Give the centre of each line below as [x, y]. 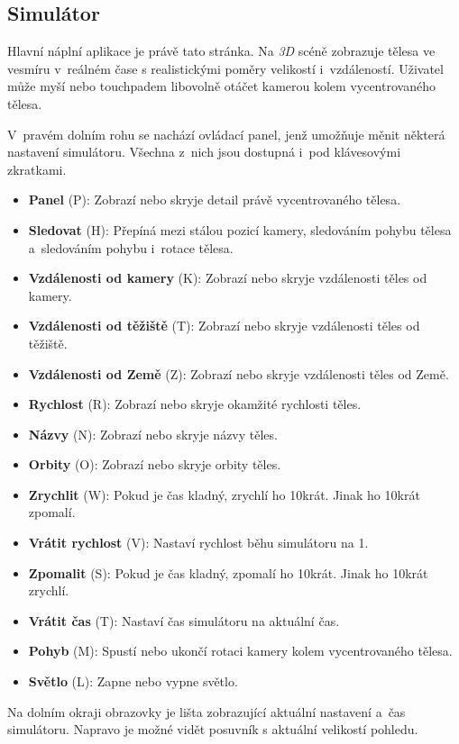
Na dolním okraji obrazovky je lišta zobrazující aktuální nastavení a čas [207, 711]
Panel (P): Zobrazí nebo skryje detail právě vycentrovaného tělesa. [215, 200]
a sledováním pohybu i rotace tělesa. [131, 247]
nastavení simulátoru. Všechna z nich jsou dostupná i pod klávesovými [204, 152]
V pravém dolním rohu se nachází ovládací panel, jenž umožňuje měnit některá [226, 134]
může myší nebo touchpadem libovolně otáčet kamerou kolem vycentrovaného [221, 86]
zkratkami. [37, 169]
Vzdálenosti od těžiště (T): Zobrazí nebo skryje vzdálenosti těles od [224, 326]
